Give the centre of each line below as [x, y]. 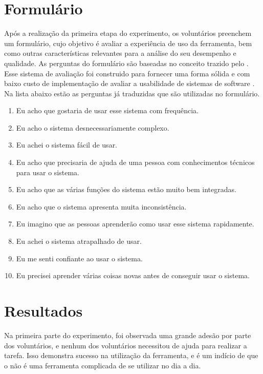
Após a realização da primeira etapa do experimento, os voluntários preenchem [128, 33]
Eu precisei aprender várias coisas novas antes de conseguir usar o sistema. [133, 275]
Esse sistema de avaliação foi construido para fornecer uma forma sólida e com [127, 73]
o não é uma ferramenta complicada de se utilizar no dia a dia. [103, 365]
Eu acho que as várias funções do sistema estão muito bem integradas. [126, 189]
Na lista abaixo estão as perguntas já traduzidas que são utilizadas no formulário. [132, 93]
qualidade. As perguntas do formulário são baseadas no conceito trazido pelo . [126, 63]
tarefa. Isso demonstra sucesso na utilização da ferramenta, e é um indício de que [131, 355]
